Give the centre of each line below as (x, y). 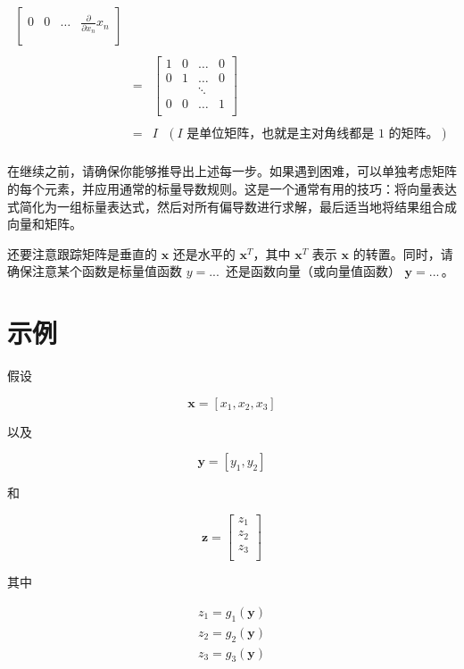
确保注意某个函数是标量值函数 (95, 271)
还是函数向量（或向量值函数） (313, 271)
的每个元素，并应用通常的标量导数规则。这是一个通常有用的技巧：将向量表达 (232, 188)
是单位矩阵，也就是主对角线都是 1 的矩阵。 (313, 134)
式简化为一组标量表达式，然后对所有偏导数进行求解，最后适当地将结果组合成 (232, 206)
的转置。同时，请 (403, 253)
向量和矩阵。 (45, 224)
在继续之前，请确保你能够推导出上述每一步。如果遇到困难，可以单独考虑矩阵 (232, 171)
